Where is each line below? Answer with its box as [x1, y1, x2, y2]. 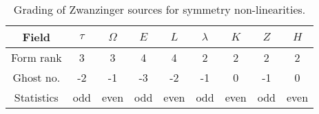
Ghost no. [12, 69, 61, 85]
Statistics [14, 89, 59, 105]
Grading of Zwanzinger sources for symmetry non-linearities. [13, 1, 306, 17]
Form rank [11, 49, 62, 65]
